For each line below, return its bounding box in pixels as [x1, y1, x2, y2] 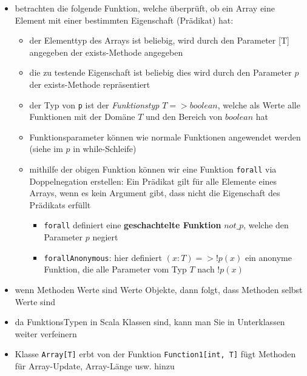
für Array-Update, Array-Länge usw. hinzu [15, 359, 175, 372]
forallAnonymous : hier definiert [44, 251, 162, 263]
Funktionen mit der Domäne [29, 110, 135, 123]
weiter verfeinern [15, 327, 77, 340]
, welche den [243, 219, 289, 231]
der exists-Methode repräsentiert [29, 78, 150, 90]
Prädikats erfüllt [29, 198, 91, 211]
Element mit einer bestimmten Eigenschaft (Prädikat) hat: [15, 13, 234, 26]
